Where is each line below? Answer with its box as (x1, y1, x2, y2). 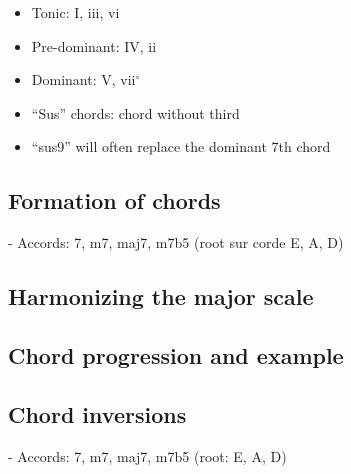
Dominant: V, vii (31, 69, 136, 90)
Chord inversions (8, 398, 187, 429)
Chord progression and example (8, 339, 344, 370)
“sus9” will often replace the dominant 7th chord (31, 136, 331, 157)
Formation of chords (8, 185, 221, 216)
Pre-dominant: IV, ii (31, 35, 157, 56)
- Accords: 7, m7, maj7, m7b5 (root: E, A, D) (8, 445, 287, 466)
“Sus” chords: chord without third (31, 102, 240, 123)
